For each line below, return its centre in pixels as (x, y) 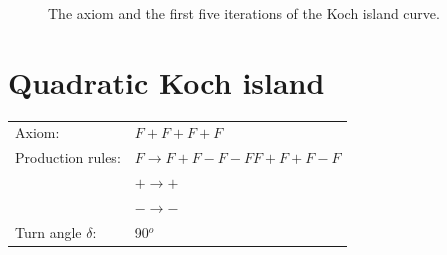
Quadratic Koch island (166, 81)
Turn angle (48, 231)
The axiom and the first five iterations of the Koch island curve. (244, 13)
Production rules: (68, 157)
